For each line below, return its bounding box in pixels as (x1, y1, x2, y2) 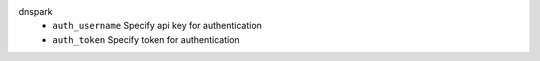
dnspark (18, 6, 53, 17)
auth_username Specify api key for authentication (52, 20, 262, 32)
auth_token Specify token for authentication (52, 33, 240, 45)
